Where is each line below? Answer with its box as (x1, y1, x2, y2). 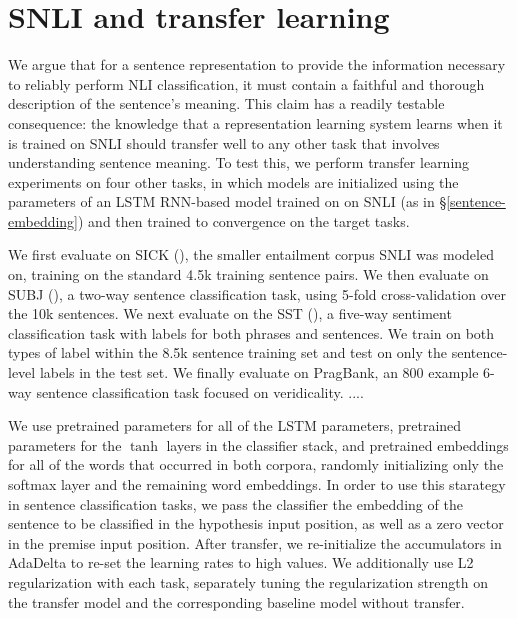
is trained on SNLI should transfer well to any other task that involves (8, 132, 440, 153)
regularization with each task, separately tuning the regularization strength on (8, 571, 489, 592)
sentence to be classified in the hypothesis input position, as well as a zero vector (8, 513, 504, 534)
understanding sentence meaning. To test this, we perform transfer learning (8, 152, 470, 173)
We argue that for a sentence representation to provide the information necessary (8, 54, 506, 75)
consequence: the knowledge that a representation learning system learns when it (8, 112, 503, 133)
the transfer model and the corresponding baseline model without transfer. (8, 591, 465, 612)
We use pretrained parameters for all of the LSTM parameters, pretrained (8, 415, 462, 436)
